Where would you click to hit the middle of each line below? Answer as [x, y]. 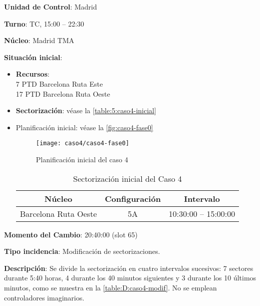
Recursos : [33, 74]
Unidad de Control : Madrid [51, 7]
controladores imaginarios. [44, 297]
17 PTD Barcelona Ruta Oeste [63, 93]
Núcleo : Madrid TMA [39, 40]
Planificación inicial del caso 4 [82, 159]
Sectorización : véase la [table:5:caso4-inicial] [86, 110]
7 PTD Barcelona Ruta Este [59, 83]
